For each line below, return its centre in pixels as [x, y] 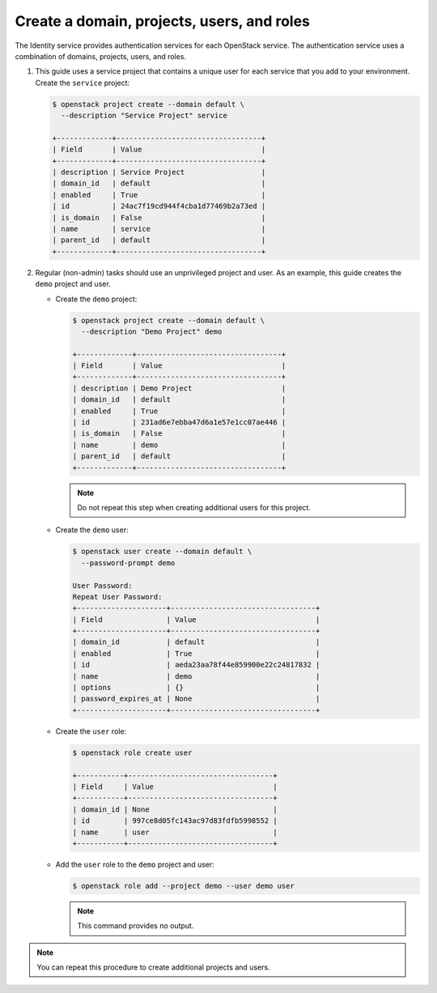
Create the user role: [91, 731]
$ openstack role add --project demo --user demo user [183, 886]
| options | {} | [196, 688]
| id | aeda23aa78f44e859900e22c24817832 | [196, 665]
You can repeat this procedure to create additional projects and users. [153, 967]
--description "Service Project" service [144, 116]
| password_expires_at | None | [196, 699]
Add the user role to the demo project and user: [135, 864]
